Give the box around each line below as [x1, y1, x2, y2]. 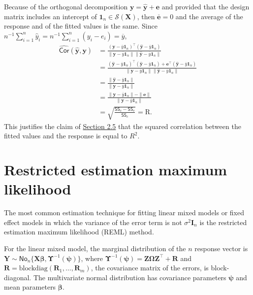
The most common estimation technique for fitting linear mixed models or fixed [4, 207, 244, 218]
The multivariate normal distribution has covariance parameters [33, 272, 226, 282]
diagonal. [4, 272, 32, 282]
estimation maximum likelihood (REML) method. [4, 227, 154, 237]
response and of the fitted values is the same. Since [4, 21, 158, 31]
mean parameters [4, 282, 56, 292]
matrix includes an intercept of [4, 11, 97, 21]
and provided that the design [161, 1, 250, 11]
